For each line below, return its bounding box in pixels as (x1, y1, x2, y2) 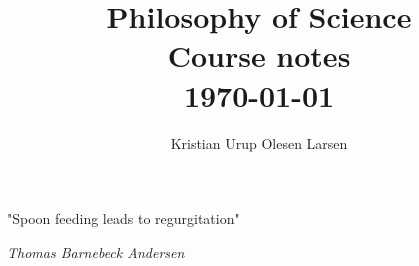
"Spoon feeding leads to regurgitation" (7, 208, 240, 229)
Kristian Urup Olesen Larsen (170, 132, 348, 153)
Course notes (167, 35, 351, 76)
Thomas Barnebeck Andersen (7, 241, 185, 262)
